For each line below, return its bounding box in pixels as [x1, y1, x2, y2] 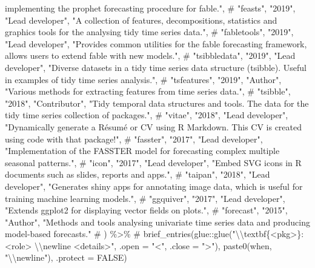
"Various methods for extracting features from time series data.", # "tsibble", [5, 85, 291, 98]
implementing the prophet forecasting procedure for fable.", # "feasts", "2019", [5, 2, 296, 14]
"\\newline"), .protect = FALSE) [5, 251, 127, 264]
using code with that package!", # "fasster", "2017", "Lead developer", [5, 132, 263, 145]
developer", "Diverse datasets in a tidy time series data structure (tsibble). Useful [5, 61, 307, 73]
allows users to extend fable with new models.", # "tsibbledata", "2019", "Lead [5, 49, 296, 62]
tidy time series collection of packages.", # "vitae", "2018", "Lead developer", [5, 109, 288, 121]
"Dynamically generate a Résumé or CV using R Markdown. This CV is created [5, 120, 302, 133]
